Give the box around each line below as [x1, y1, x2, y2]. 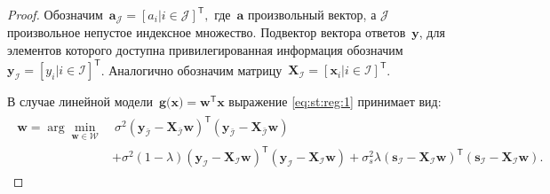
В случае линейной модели [7, 92, 153, 111]
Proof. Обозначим [7, 5, 103, 23]
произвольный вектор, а [248, 5, 377, 23]
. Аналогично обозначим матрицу [100, 60, 283, 79]
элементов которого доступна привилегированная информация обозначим [7, 41, 403, 59]
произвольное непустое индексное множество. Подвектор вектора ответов [7, 23, 406, 42]
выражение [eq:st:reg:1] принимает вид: [228, 92, 442, 111]
